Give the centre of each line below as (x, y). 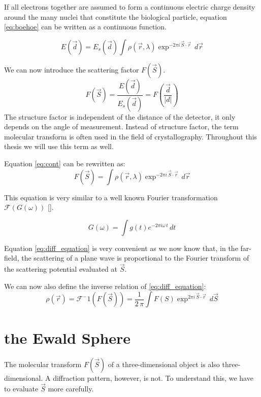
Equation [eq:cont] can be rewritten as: (65, 164)
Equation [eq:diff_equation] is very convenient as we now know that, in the (121, 248)
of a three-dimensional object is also (164, 364)
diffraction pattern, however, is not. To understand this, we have (153, 377)
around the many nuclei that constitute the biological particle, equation (116, 16)
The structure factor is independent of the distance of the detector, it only (120, 116)
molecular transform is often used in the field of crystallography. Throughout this (131, 136)
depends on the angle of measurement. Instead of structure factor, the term (121, 127)
